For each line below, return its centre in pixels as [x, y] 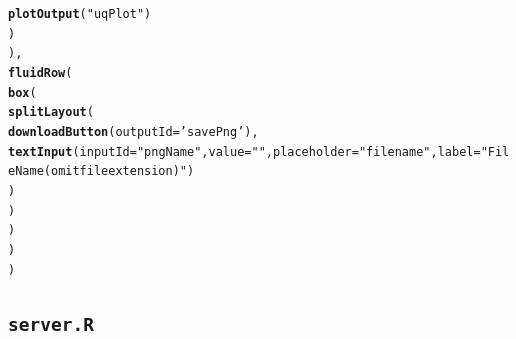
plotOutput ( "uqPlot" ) [80, 14]
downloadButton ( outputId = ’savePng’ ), [133, 131]
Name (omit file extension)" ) [105, 171]
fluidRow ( [40, 72]
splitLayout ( [51, 112]
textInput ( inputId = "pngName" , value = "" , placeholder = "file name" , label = [244, 151]
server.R [51, 324]
